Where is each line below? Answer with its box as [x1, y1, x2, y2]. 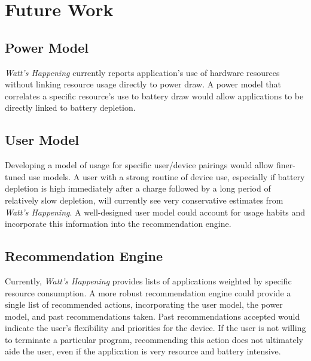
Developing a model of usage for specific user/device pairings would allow [5, 159, 274, 171]
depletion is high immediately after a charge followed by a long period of [5, 182, 271, 195]
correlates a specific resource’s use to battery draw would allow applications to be [5, 89, 304, 102]
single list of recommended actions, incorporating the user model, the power [5, 298, 283, 311]
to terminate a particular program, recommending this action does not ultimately [5, 333, 303, 345]
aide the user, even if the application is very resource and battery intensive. [5, 345, 281, 357]
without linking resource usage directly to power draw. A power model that [5, 78, 281, 90]
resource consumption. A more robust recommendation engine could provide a [5, 286, 291, 299]
